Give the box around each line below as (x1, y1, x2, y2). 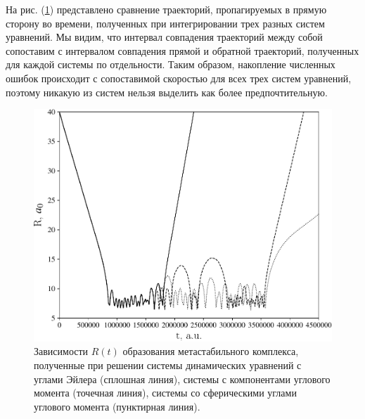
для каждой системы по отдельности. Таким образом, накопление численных (6, 57, 335, 72)
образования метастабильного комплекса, (122, 344, 299, 359)
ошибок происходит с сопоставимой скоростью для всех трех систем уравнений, (6, 70, 352, 85)
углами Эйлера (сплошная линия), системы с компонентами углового (34, 371, 331, 386)
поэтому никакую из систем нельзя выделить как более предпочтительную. (6, 84, 328, 99)
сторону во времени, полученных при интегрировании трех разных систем (6, 15, 325, 30)
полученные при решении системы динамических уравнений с (34, 357, 302, 372)
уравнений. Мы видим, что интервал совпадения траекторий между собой (6, 30, 323, 44)
